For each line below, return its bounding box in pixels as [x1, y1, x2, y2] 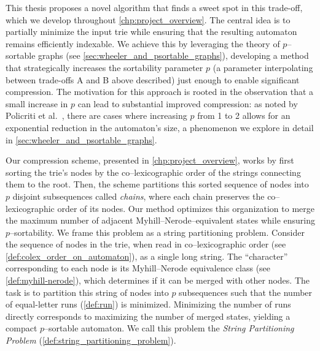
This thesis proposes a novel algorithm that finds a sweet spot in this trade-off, [6, 1, 303, 13]
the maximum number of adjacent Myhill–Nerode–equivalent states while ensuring [6, 214, 315, 227]
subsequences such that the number [179, 285, 313, 298]
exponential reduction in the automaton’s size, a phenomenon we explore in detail [6, 121, 314, 134]
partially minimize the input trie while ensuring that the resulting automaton [6, 25, 297, 38]
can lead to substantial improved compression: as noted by [77, 97, 298, 110]
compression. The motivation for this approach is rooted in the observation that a [6, 85, 314, 98]
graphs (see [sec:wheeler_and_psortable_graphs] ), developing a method [38, 49, 309, 62]
